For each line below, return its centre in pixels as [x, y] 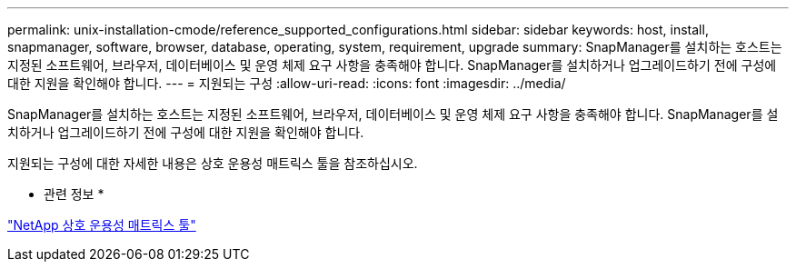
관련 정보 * [74, 194]
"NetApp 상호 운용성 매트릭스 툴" [102, 225]
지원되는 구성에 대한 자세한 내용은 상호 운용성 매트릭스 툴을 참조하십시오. [213, 163]
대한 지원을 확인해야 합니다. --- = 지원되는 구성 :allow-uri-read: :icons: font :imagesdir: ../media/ [287, 83]
